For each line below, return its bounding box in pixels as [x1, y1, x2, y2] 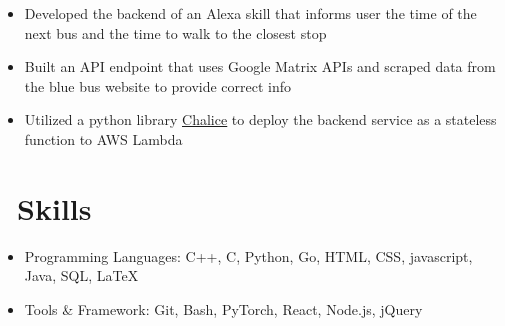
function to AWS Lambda [24, 128, 183, 149]
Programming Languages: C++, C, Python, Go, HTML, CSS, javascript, [24, 245, 473, 266]
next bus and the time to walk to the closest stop [24, 22, 327, 43]
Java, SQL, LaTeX [24, 265, 139, 286]
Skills [17, 187, 92, 228]
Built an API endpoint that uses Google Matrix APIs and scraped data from [24, 56, 496, 77]
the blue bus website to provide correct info [24, 75, 292, 96]
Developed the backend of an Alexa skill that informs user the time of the [24, 3, 477, 23]
